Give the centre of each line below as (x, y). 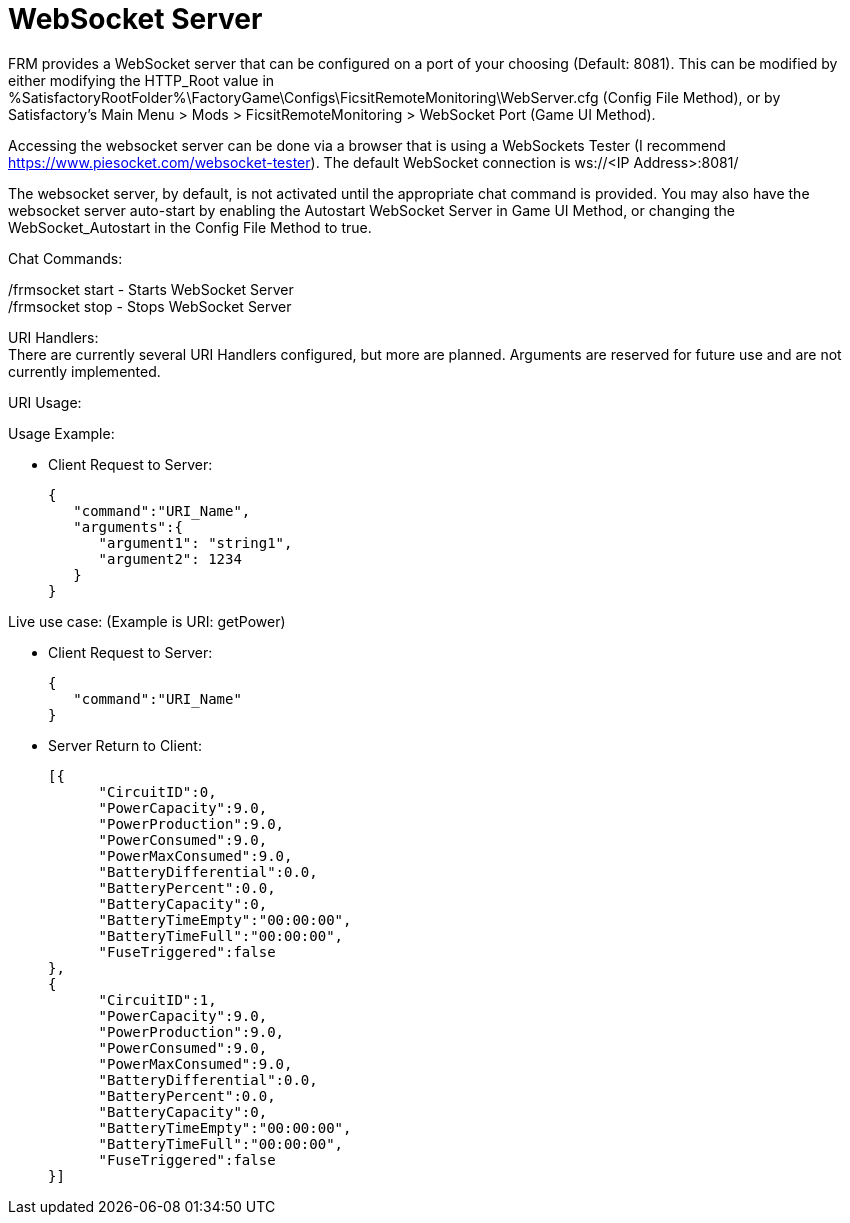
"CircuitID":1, (157, 999)
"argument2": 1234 (170, 558)
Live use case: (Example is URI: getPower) (147, 621)
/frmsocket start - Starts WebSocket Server (151, 289)
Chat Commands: (65, 258)
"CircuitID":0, (157, 791)
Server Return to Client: (125, 745)
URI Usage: (45, 402)
